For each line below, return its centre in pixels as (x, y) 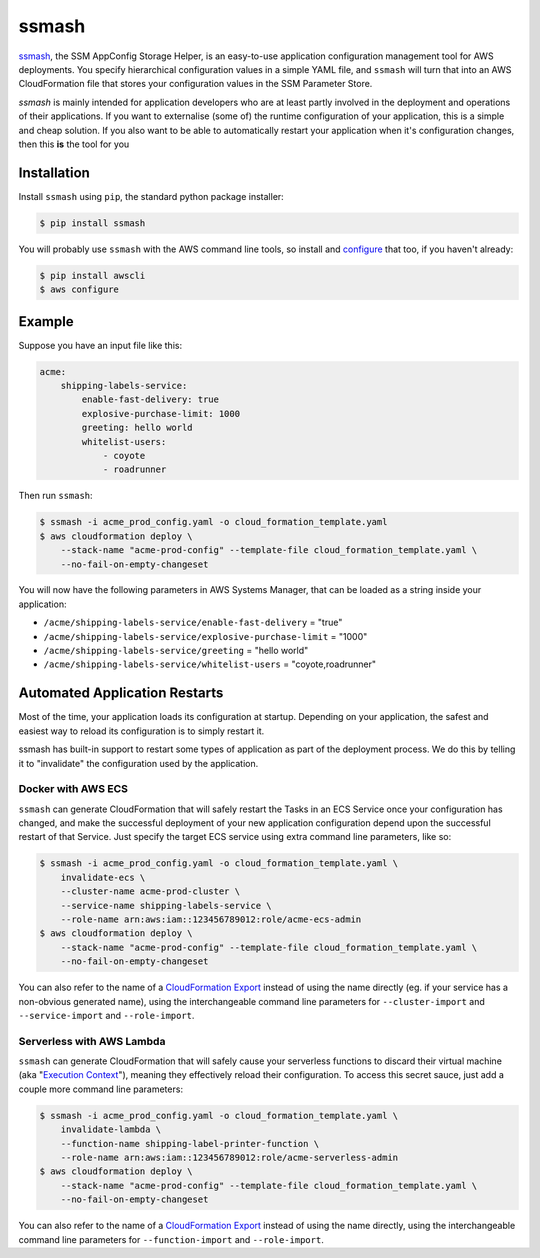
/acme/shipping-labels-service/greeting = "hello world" (176, 651)
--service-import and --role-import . (106, 1015)
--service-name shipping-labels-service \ (166, 905)
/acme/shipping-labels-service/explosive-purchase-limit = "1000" (205, 636)
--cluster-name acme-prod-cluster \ (150, 891)
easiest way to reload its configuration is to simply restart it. (141, 731)
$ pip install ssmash (92, 223)
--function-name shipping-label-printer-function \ (190, 1143)
